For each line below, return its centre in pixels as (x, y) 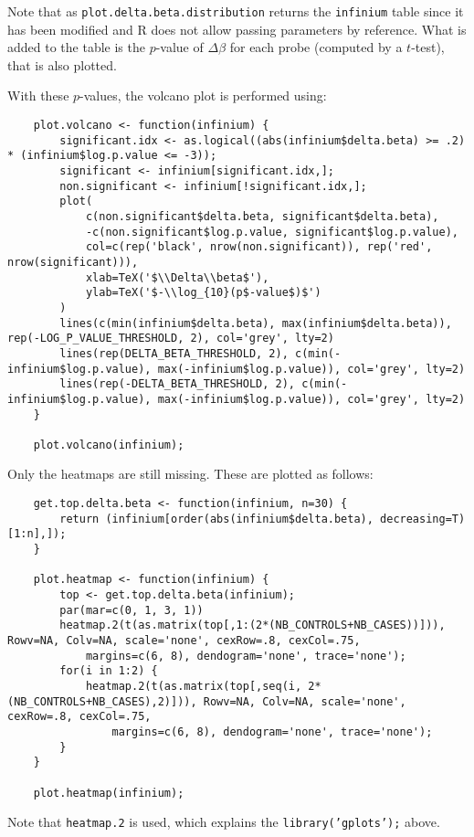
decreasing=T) (423, 519)
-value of (179, 47)
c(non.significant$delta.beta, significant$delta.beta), (262, 216)
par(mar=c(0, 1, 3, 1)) (132, 610)
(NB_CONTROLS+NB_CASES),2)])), (102, 701)
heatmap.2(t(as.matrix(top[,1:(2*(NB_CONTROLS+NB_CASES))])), (253, 625)
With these (38, 95)
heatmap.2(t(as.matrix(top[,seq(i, (194, 686)
